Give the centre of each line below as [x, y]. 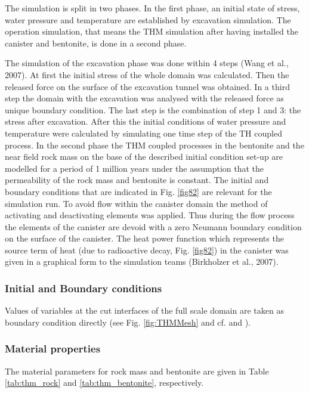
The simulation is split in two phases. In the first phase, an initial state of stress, [152, 8]
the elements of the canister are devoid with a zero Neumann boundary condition [153, 226]
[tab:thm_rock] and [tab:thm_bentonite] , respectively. [104, 383]
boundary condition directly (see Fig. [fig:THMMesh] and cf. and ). [128, 322]
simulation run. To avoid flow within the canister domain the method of [136, 203]
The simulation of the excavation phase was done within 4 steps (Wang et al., [147, 63]
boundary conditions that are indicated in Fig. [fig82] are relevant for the [138, 191]
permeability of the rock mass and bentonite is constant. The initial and [137, 180]
